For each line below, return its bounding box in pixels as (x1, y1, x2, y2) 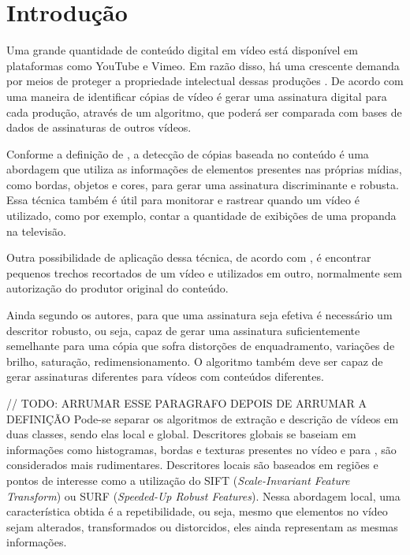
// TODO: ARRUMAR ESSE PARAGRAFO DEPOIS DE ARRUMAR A (6, 395, 367, 411)
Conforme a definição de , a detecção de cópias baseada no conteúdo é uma (6, 145, 369, 162)
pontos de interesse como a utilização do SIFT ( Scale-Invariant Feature (6, 471, 350, 488)
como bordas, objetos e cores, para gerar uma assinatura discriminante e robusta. (6, 176, 399, 192)
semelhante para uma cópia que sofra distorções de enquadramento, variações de (6, 337, 395, 354)
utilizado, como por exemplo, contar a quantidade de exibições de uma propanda (6, 207, 397, 224)
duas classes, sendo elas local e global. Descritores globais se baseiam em (6, 426, 356, 442)
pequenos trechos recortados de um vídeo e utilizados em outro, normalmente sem (6, 264, 402, 281)
